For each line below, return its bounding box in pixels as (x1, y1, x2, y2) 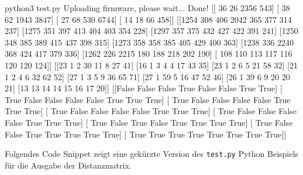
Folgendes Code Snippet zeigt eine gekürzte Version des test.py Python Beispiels (5, 147, 298, 160)
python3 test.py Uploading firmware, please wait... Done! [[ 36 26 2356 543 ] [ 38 (5, 2, 290, 13)
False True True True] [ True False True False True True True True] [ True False (5, 116, 293, 128)
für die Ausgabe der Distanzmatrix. (5, 159, 132, 171)
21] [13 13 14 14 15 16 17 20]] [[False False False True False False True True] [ (5, 82, 283, 94)
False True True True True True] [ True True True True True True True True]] (5, 128, 287, 140)
